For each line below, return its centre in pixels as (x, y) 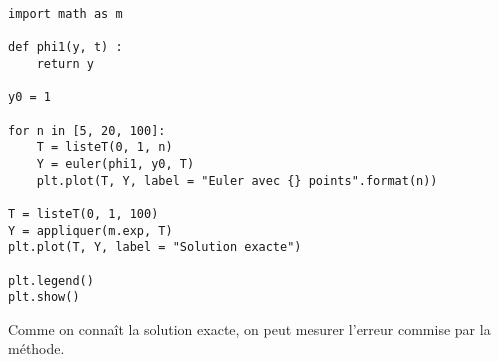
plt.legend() (51, 280)
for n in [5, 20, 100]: (87, 130)
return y (65, 63)
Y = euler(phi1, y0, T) (115, 163)
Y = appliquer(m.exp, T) (90, 230)
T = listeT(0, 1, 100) (83, 213)
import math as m (65, 14)
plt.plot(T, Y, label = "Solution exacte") (155, 247)
